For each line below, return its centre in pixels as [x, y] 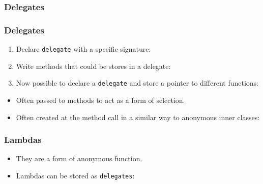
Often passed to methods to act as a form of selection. [100, 100]
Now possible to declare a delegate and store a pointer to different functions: [137, 83]
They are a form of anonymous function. [79, 158]
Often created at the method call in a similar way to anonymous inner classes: [138, 117]
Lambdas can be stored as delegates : [75, 175]
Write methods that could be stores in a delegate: [93, 66]
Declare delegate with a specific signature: [83, 49]
